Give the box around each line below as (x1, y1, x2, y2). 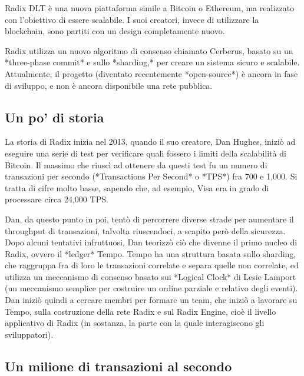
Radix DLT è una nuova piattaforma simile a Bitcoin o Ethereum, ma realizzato (5, 2, 295, 14)
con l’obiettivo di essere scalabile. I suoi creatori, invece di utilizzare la (5, 13, 259, 25)
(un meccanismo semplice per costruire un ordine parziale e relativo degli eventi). (5, 282, 298, 294)
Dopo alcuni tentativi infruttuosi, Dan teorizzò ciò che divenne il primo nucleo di (5, 236, 298, 248)
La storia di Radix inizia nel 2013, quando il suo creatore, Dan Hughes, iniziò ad (5, 135, 296, 148)
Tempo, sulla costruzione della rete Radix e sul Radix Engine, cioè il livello (5, 305, 276, 317)
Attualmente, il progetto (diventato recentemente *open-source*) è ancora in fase (5, 67, 298, 79)
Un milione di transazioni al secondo (5, 357, 232, 375)
